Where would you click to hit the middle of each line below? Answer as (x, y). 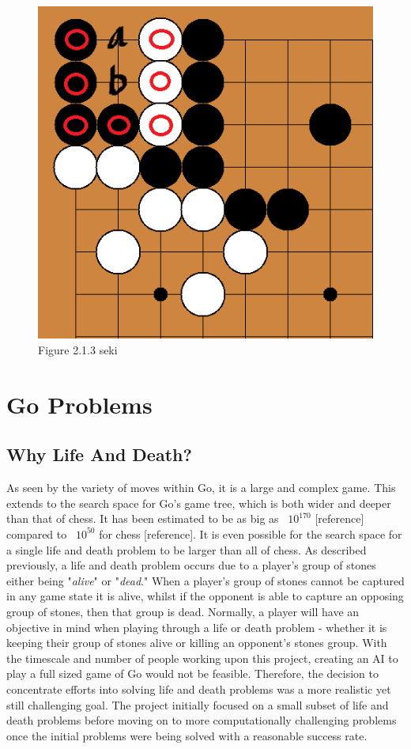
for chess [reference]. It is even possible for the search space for (251, 533)
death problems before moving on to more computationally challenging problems (202, 720)
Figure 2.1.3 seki (78, 350)
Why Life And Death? (99, 454)
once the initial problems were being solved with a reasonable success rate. (187, 735)
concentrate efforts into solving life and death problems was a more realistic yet (199, 688)
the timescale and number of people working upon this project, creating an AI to (202, 658)
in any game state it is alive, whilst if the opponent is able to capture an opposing (205, 596)
